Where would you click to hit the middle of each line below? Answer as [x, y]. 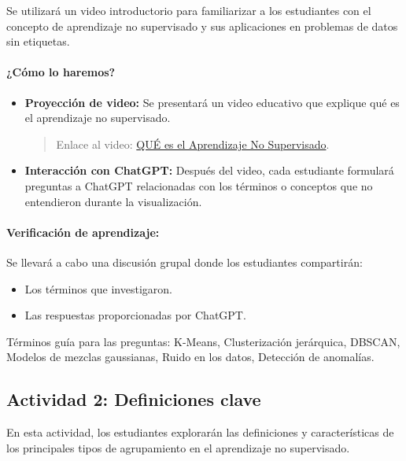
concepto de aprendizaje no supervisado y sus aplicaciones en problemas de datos [202, 26]
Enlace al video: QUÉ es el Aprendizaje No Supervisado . [193, 144]
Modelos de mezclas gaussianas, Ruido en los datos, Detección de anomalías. [190, 357]
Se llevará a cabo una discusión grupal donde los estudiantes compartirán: [185, 262]
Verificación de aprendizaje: [83, 232]
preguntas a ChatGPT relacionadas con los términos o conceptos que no [199, 185]
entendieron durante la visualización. [113, 201]
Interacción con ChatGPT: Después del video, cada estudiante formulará [209, 170]
